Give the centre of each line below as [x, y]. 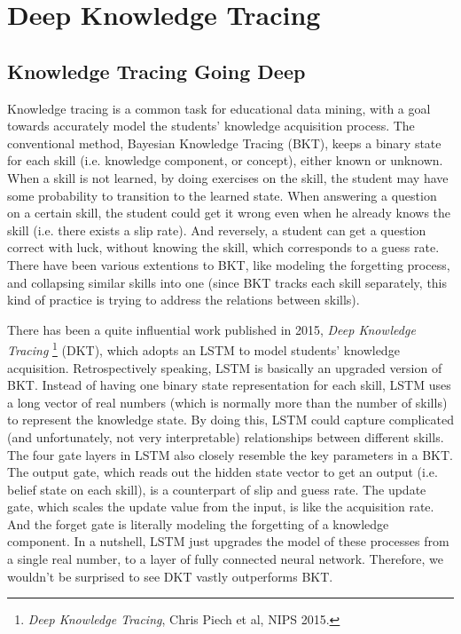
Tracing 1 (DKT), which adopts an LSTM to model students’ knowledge [203, 349]
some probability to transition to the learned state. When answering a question [222, 195]
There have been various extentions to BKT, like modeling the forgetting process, [229, 264]
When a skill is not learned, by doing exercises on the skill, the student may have [228, 177]
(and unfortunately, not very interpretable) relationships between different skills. [226, 436]
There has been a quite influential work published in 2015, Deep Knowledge [211, 329]
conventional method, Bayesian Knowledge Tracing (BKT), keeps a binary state [224, 143]
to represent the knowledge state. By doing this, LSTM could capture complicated [230, 420]
